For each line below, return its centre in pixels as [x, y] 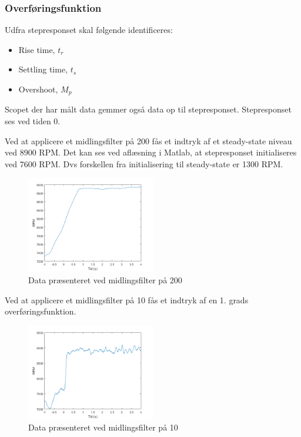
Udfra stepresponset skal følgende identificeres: [89, 30]
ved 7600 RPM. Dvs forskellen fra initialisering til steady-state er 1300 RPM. [144, 163]
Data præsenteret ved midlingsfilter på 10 [103, 427]
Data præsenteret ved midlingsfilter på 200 [105, 280]
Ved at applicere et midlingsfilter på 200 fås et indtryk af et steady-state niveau [148, 140]
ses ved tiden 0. [33, 121]
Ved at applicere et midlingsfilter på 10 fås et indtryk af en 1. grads [127, 299]
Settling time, [43, 69]
